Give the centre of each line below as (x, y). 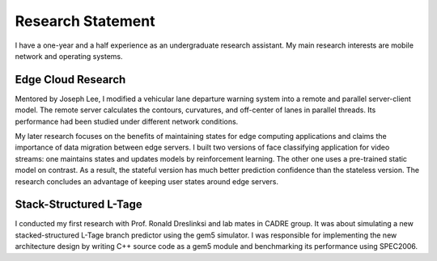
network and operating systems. (69, 56)
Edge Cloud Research (70, 80)
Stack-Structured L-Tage (78, 205)
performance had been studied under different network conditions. (127, 121)
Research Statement (85, 21)
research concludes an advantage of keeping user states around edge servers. (147, 181)
